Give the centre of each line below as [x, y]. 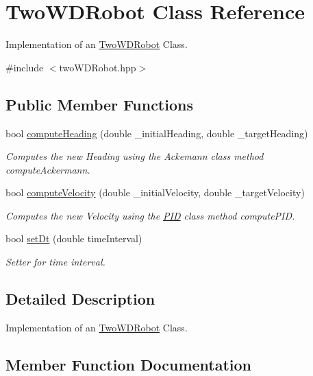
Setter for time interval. [55, 262]
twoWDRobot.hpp [98, 67]
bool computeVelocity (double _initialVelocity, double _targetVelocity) [155, 192]
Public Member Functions [99, 104]
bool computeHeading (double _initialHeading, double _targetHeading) [157, 133]
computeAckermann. [48, 169]
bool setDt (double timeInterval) [74, 238]
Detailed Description [80, 299]
